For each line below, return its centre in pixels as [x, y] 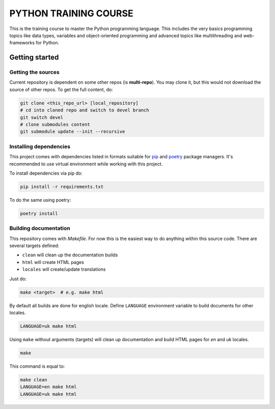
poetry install [39, 213]
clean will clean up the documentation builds [70, 255]
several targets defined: [34, 246]
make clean [34, 380]
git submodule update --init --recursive [73, 132]
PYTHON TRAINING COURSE [71, 13]
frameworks [22, 43]
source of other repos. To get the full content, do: [61, 89]
